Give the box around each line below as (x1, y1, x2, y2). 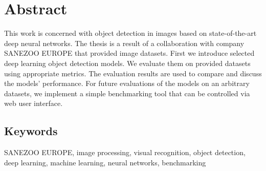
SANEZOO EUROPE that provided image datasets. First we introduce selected (4, 48, 255, 58)
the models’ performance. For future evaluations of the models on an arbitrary (4, 78, 250, 89)
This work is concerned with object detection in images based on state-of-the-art (4, 28, 257, 38)
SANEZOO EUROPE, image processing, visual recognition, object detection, (4, 147, 246, 158)
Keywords (4, 123, 58, 139)
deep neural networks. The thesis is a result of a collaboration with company (4, 37, 245, 48)
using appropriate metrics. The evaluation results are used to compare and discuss (4, 68, 262, 78)
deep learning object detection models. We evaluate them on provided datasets (4, 57, 251, 68)
